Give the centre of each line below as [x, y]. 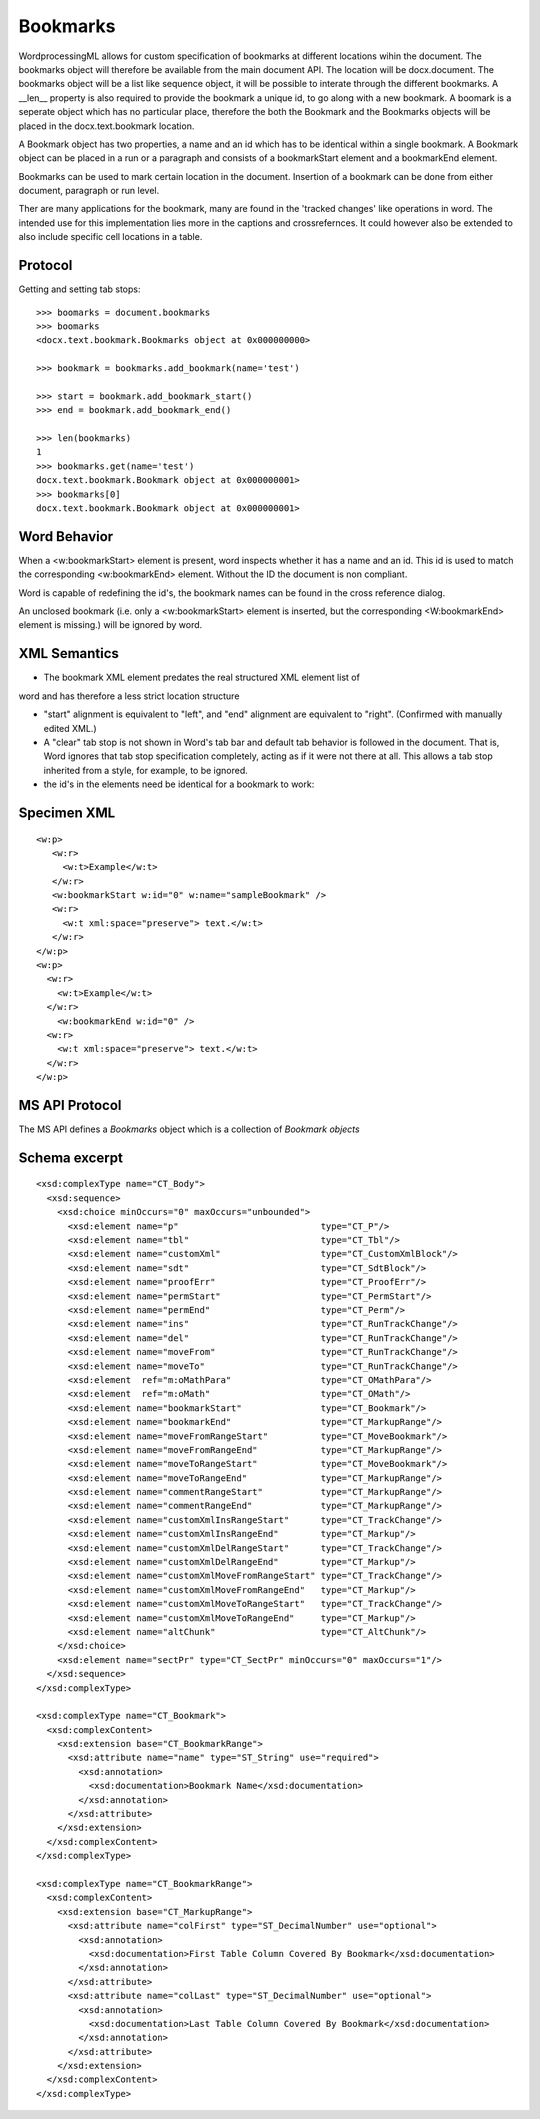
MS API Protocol [70, 1105]
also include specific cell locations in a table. [110, 237]
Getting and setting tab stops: [79, 289]
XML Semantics [69, 653]
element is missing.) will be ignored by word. [110, 625]
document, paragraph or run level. [89, 191]
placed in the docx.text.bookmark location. [106, 126]
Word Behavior [66, 536]
